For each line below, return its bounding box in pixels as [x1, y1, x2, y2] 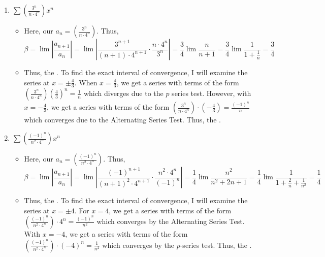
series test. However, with [172, 88, 251, 99]
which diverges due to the [83, 88, 164, 99]
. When [74, 77, 97, 87]
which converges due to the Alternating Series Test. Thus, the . [24, 114, 221, 125]
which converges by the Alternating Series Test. [96, 216, 245, 227]
